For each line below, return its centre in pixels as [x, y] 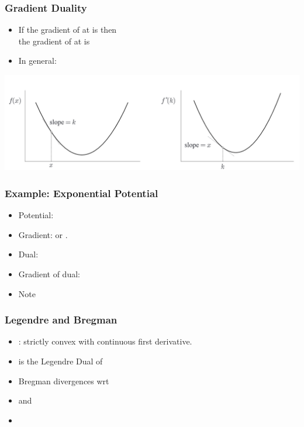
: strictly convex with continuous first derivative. [105, 341]
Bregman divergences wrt [64, 380]
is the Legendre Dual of [61, 361]
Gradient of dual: [49, 274]
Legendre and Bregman [61, 320]
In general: [37, 61]
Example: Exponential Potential [82, 193]
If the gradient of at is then [68, 30]
